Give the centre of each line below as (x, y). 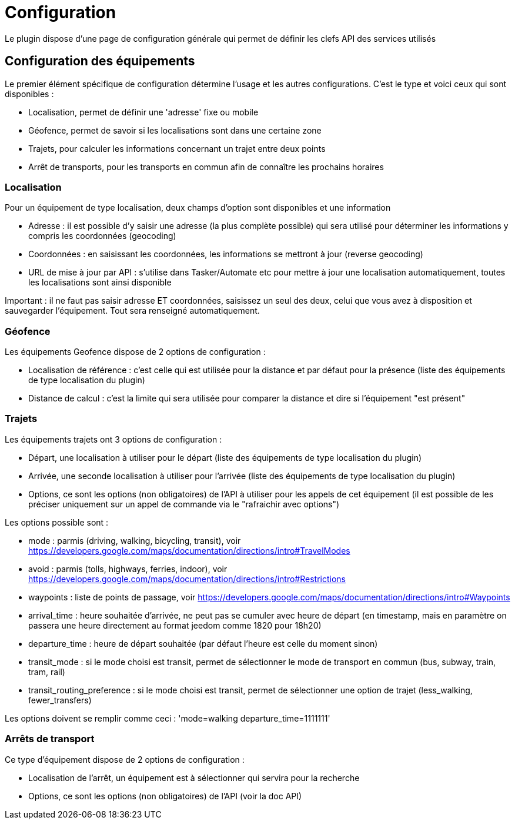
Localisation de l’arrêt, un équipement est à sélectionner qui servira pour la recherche (194, 778)
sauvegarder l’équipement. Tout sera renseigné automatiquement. (132, 311)
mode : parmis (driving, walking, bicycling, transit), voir (135, 540)
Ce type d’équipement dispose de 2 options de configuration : (125, 759)
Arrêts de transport (50, 739)
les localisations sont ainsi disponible (100, 283)
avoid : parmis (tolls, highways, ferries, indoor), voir (128, 569)
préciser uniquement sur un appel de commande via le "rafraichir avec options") (184, 504)
